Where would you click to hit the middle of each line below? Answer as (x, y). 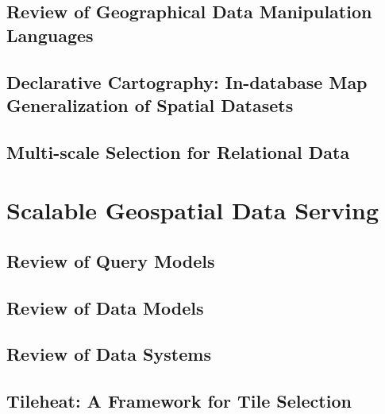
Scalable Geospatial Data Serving (193, 210)
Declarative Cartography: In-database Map (187, 81)
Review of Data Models (105, 307)
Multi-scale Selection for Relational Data (178, 151)
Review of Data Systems (109, 354)
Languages (50, 35)
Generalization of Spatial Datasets (150, 104)
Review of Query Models (111, 260)
